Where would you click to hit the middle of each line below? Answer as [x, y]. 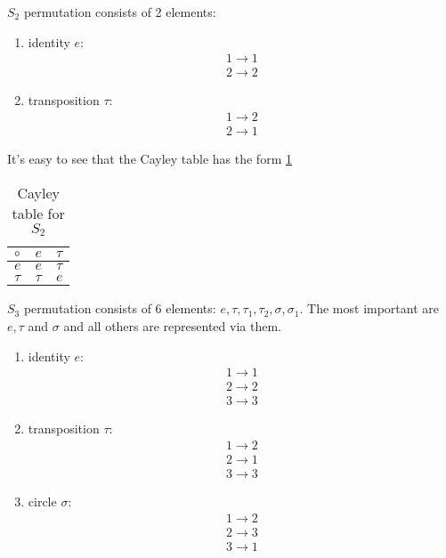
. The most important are [369, 308]
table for [38, 213]
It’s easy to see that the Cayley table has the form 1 [150, 158]
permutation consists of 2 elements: [120, 12]
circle [42, 501]
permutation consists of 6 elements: [120, 308]
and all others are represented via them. [172, 326]
